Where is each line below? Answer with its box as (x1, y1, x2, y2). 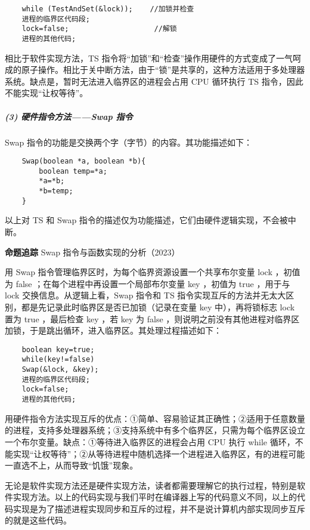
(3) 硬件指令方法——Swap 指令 (5, 110, 133, 122)
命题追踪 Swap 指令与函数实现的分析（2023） (5, 245, 180, 258)
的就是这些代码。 (5, 514, 72, 526)
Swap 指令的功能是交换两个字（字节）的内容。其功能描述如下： (5, 135, 252, 148)
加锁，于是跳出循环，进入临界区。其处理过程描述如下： (5, 324, 222, 337)
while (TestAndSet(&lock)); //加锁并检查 (21, 5, 194, 13)
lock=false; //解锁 (21, 24, 177, 33)
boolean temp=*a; (39, 167, 107, 175)
